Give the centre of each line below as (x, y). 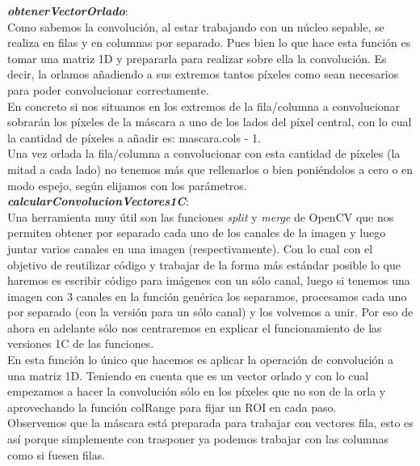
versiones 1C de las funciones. (81, 343)
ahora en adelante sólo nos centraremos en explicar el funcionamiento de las (195, 327)
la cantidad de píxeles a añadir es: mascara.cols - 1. (134, 137)
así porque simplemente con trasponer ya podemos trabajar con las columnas (198, 439)
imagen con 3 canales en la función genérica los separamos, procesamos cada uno (207, 296)
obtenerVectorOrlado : (68, 11)
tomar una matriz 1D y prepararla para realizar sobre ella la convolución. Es (197, 58)
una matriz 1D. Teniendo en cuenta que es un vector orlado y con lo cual (188, 375)
